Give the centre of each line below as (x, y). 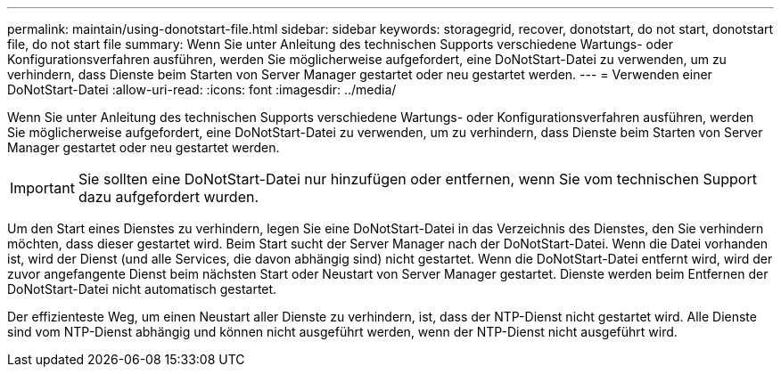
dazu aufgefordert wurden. (169, 197)
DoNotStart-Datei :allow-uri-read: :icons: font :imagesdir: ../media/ (202, 89)
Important (42, 188)
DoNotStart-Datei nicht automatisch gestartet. (142, 289)
